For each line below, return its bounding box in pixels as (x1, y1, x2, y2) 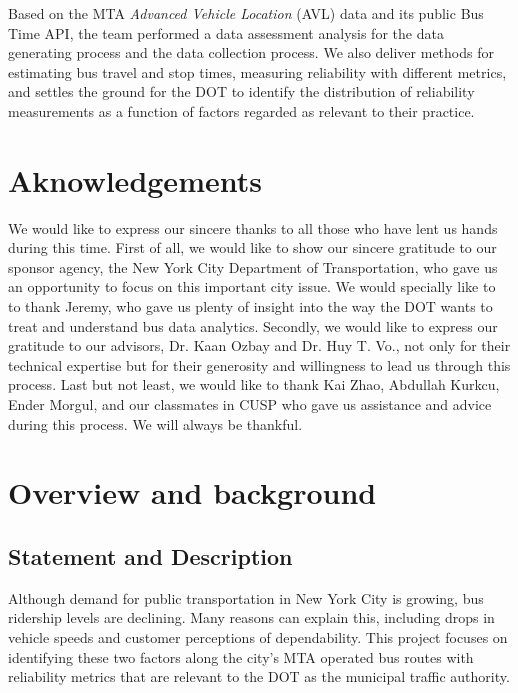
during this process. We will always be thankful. (8, 413, 303, 434)
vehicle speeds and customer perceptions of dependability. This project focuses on (8, 626, 508, 647)
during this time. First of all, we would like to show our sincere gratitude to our (8, 237, 497, 258)
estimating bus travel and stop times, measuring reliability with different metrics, (8, 61, 507, 82)
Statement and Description (8, 540, 293, 571)
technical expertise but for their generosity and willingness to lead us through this (8, 354, 511, 375)
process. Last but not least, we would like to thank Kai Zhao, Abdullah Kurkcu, (8, 374, 500, 395)
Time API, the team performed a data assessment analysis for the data (8, 22, 444, 43)
